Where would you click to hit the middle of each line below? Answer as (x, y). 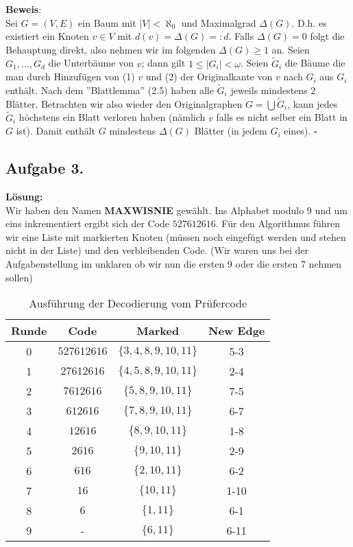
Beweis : (24, 9)
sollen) (19, 277)
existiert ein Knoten (47, 36)
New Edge (237, 331)
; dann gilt (163, 63)
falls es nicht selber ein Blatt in (282, 117)
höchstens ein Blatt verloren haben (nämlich (112, 117)
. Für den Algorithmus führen (278, 223)
